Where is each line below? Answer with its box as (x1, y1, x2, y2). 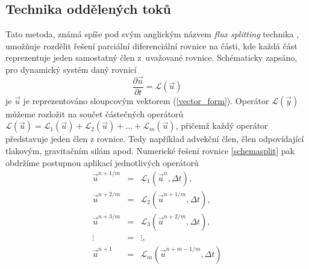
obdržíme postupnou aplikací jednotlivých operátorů (5, 156, 199, 169)
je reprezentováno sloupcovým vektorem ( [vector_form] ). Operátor (23, 94, 269, 107)
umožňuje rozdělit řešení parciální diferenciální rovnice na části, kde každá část (5, 39, 298, 52)
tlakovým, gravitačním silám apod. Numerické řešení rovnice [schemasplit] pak (5, 144, 295, 157)
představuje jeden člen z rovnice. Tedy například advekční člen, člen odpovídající (5, 132, 304, 145)
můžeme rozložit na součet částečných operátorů (5, 107, 184, 120)
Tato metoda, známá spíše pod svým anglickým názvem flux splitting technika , (5, 28, 299, 40)
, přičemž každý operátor (175, 119, 268, 132)
